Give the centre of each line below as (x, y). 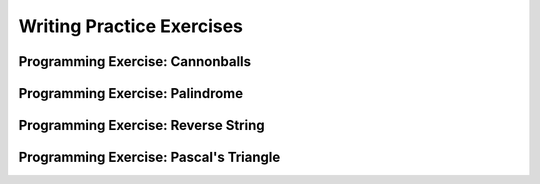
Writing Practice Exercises (131, 26)
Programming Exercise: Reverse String (141, 125)
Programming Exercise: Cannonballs (135, 61)
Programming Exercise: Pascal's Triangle (149, 157)
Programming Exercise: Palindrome (131, 93)
